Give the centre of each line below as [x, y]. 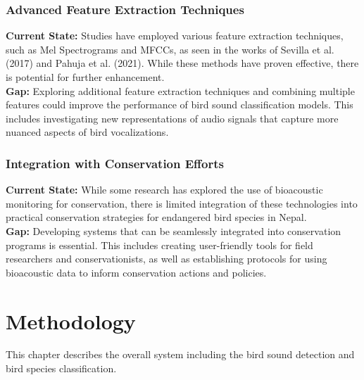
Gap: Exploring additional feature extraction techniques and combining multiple [180, 90]
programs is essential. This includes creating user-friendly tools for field [159, 245]
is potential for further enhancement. [85, 77]
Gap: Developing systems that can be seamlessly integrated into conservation [174, 230]
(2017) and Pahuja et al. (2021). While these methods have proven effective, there [182, 63]
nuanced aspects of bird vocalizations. [87, 132]
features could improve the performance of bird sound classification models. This [180, 104]
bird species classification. [61, 368]
